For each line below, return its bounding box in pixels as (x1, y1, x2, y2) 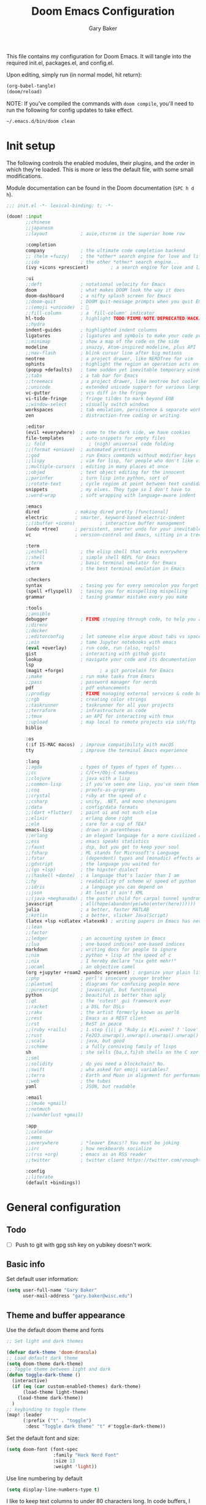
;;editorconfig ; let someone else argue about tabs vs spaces (25, 633, 204, 640)
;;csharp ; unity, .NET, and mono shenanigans (25, 798, 177, 805)
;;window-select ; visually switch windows (25, 401, 150, 408)
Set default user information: (6, 1275, 78, 1283)
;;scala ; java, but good (25, 1038, 124, 1044)
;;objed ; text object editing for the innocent (25, 470, 185, 476)
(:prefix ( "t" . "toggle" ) (22, 1418, 92, 1424)
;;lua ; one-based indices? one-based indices (25, 941, 185, 947)
